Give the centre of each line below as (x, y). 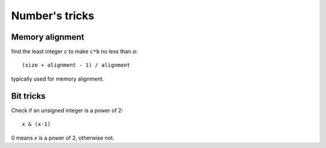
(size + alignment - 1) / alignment (76, 65)
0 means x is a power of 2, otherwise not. (63, 138)
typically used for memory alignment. (58, 79)
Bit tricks (28, 96)
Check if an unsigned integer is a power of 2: (67, 110)
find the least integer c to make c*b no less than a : (75, 52)
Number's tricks (53, 16)
